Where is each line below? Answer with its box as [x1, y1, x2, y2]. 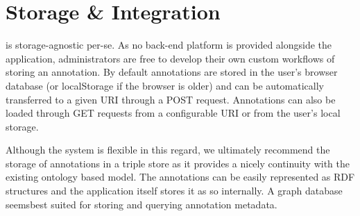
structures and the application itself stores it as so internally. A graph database [6, 183, 343, 198]
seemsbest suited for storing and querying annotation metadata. [6, 197, 277, 211]
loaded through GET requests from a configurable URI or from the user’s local [6, 106, 341, 120]
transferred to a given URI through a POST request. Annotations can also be [6, 92, 336, 106]
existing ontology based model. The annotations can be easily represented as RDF [6, 169, 355, 184]
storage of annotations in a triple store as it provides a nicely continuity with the [6, 156, 350, 170]
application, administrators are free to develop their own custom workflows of [6, 51, 335, 65]
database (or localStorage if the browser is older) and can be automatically [6, 78, 324, 92]
